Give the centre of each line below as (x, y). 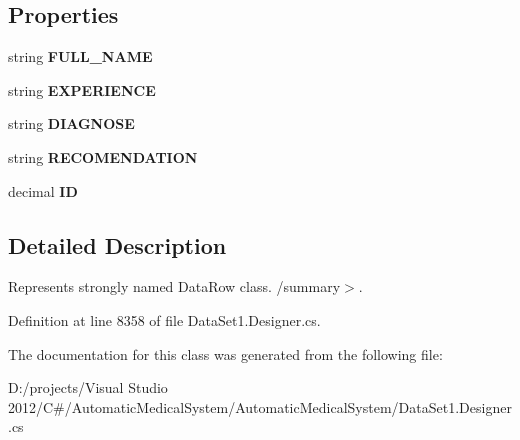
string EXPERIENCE (82, 89)
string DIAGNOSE (71, 123)
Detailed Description (117, 244)
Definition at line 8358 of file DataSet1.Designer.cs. (164, 319)
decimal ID (43, 190)
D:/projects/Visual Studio (88, 387)
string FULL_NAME (80, 56)
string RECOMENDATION (103, 156)
